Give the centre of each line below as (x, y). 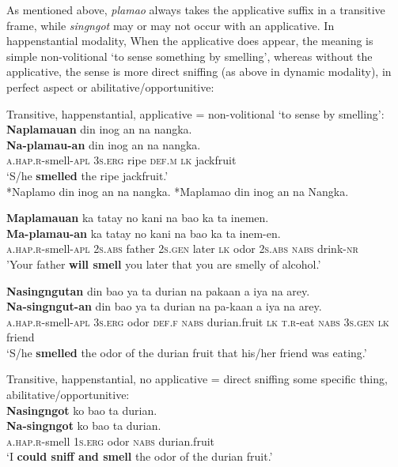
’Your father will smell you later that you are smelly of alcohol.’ (164, 264)
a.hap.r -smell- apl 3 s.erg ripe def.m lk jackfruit (121, 160)
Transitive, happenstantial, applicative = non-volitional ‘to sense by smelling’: (195, 113)
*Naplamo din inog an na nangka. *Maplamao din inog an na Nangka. (178, 191)
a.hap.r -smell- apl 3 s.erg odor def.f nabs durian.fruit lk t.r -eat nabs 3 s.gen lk (198, 321)
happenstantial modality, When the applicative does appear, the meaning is (190, 41)
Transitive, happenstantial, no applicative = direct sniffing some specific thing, (197, 379)
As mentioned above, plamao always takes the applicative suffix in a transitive (196, 9)
